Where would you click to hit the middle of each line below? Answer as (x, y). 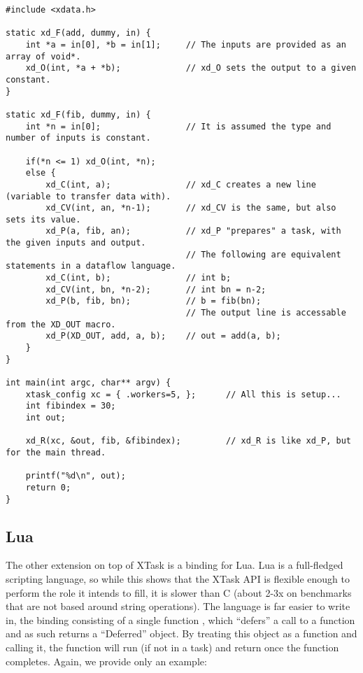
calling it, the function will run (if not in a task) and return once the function (172, 647)
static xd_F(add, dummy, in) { (78, 33)
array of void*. (43, 56)
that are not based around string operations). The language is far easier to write (178, 606)
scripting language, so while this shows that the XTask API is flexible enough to (178, 579)
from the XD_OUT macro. (61, 324)
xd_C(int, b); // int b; (138, 278)
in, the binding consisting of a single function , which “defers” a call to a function (180, 619)
